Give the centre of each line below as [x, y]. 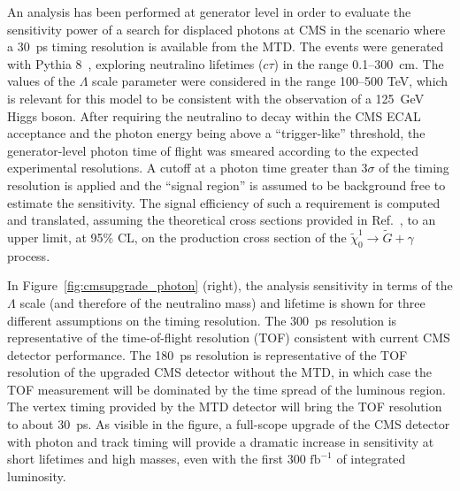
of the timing [414, 168]
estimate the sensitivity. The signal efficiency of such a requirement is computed [224, 202]
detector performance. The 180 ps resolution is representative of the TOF [207, 354]
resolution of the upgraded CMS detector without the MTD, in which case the [219, 372]
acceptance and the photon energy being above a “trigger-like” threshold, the [216, 133]
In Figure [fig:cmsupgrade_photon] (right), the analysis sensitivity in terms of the [230, 285]
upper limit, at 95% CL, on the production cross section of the [177, 237]
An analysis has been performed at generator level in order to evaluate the [209, 12]
